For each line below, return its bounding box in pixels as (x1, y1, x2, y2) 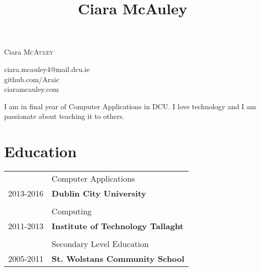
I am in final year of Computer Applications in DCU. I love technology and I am (4, 101, 256, 111)
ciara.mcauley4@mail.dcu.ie (4, 63, 90, 74)
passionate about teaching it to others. (4, 111, 124, 121)
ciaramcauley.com (4, 84, 59, 94)
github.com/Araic (4, 73, 60, 84)
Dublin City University (51, 187, 146, 200)
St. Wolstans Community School (51, 253, 185, 265)
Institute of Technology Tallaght (51, 220, 184, 232)
